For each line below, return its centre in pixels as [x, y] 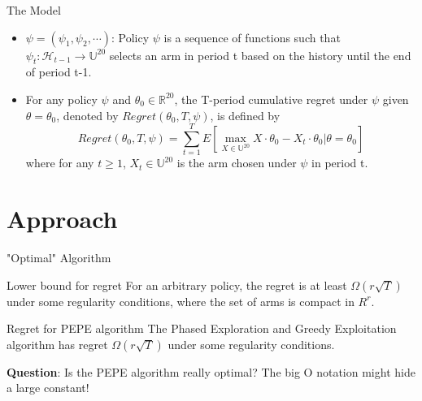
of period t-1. [59, 72]
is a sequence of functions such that [252, 37]
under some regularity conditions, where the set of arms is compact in [181, 301]
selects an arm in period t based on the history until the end [260, 55]
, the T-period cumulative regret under [271, 99]
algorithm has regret [57, 344]
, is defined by [245, 115]
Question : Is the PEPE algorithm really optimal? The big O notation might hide [211, 371]
